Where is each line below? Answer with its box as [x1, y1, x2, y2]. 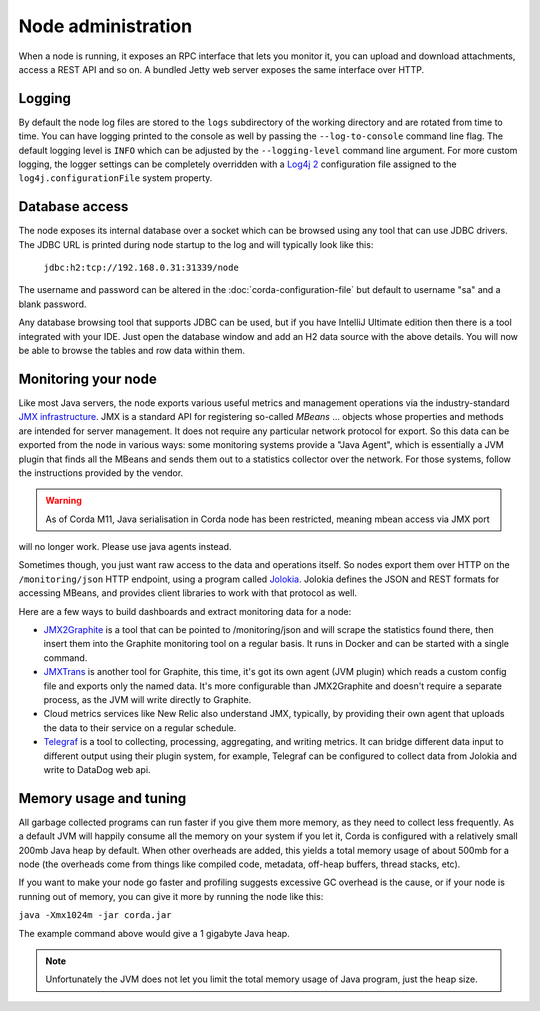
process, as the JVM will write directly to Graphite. [43, 693, 252, 705]
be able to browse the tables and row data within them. [18, 345, 245, 357]
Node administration [18, 15, 193, 37]
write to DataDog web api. [43, 763, 151, 775]
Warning [45, 495, 82, 507]
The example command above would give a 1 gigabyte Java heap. [18, 927, 290, 939]
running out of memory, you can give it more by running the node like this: [18, 890, 324, 902]
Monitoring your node [18, 370, 157, 387]
